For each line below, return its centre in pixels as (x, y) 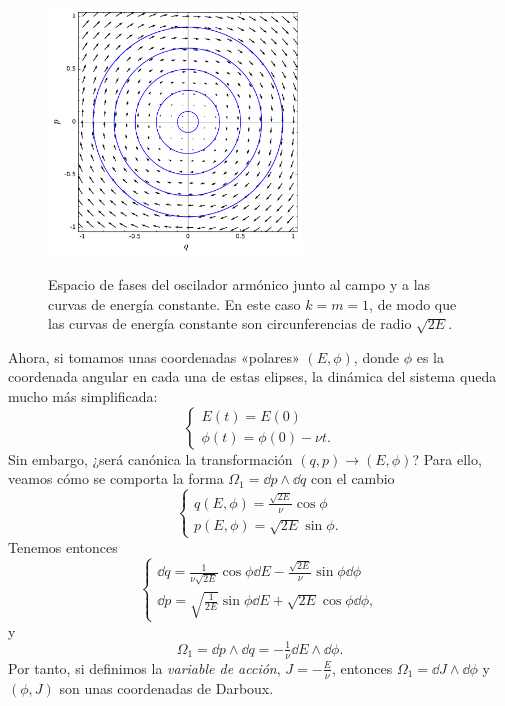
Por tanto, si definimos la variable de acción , (144, 667)
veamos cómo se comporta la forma (116, 478)
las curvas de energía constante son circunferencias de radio (230, 323)
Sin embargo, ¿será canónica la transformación (150, 458)
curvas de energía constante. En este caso (174, 303)
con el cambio (352, 478)
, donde (376, 356)
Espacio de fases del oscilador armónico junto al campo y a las (239, 284)
